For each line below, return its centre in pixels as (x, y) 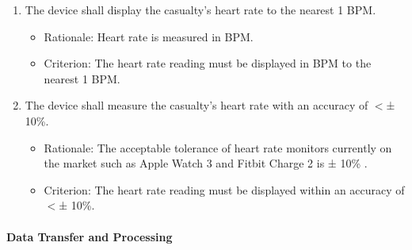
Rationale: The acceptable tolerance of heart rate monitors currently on (218, 147)
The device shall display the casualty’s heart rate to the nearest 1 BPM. (200, 10)
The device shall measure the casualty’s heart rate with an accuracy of (196, 105)
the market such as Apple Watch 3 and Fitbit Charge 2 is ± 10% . (206, 163)
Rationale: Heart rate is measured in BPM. (149, 36)
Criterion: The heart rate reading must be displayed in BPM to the (208, 63)
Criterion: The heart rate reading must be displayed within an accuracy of (224, 189)
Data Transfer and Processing (90, 236)
